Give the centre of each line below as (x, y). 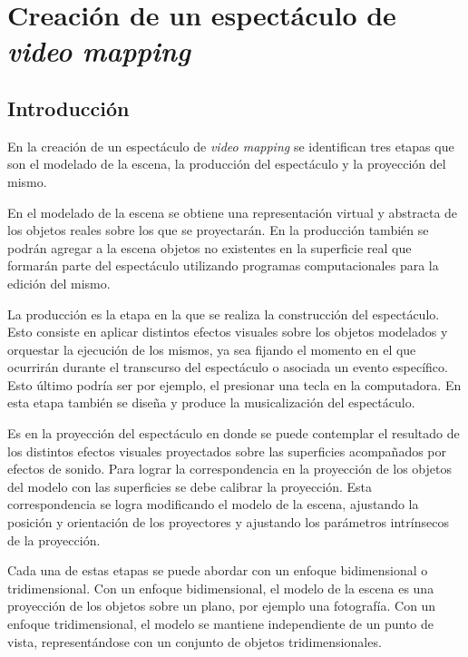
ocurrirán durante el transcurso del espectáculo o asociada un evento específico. (228, 367)
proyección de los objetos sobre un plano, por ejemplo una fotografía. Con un (222, 606)
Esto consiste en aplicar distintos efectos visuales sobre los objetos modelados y (228, 332)
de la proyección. (54, 539)
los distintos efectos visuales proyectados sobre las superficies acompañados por (227, 451)
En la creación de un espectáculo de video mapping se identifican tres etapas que (231, 146)
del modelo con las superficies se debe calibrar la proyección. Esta (190, 486)
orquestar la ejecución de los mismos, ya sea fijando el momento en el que (212, 349)
